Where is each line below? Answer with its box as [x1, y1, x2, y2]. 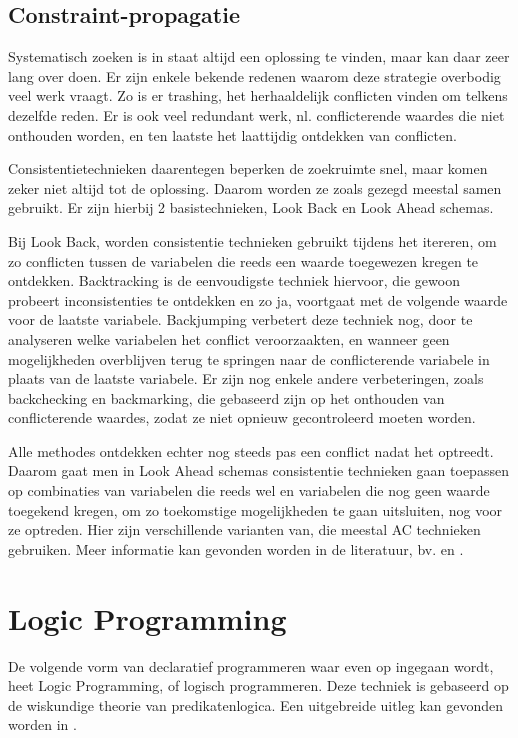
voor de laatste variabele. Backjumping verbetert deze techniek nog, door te [8, 309, 473, 330]
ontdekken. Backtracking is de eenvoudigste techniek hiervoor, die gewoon [8, 270, 460, 291]
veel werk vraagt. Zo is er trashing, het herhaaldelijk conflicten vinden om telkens [8, 85, 508, 106]
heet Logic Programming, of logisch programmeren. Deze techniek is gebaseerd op [8, 675, 509, 696]
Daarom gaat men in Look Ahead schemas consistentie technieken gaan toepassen [8, 460, 509, 481]
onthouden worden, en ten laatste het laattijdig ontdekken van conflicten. [8, 124, 457, 145]
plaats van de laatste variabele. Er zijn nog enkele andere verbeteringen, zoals [8, 368, 484, 389]
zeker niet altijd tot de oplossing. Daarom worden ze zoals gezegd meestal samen [8, 177, 502, 198]
